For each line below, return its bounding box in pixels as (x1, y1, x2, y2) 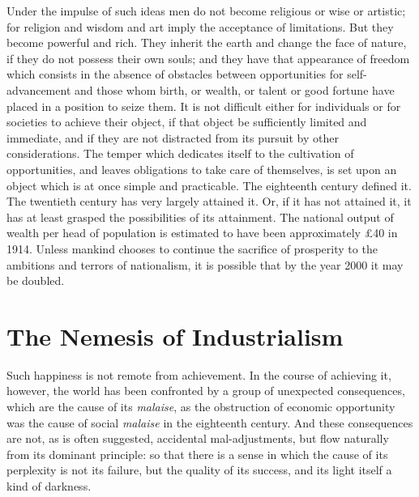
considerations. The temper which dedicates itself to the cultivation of (6, 145, 354, 162)
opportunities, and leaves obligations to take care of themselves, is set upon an (6, 160, 397, 177)
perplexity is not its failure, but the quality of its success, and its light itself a (6, 461, 392, 478)
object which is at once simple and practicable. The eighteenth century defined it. (6, 176, 412, 193)
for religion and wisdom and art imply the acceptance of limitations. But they (6, 18, 394, 35)
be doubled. (6, 272, 65, 289)
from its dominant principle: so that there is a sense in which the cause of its (6, 445, 388, 462)
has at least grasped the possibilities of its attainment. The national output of (6, 208, 394, 225)
